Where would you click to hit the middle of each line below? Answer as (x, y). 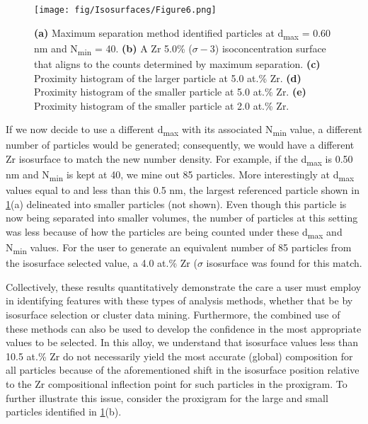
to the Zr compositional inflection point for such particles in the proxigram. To (177, 384)
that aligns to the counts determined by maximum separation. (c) (177, 63)
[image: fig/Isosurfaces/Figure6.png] (125, 10)
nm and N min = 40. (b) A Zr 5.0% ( (113, 49)
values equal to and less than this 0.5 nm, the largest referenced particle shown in (183, 190)
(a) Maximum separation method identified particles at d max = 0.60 (183, 33)
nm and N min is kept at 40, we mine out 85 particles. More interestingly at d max (180, 175)
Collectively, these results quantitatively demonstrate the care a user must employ (184, 286)
